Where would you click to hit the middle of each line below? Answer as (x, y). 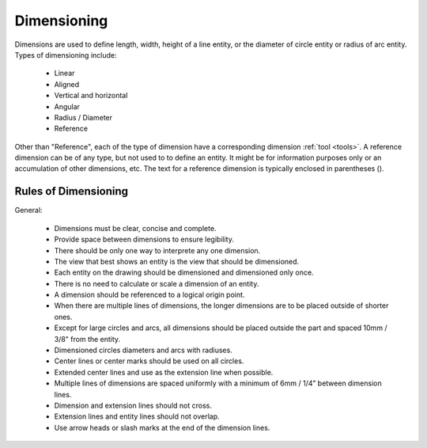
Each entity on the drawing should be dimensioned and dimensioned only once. (184, 272)
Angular (67, 106)
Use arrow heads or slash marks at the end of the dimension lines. (162, 427)
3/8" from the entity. (87, 339)
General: (28, 211)
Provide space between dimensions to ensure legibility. (144, 239)
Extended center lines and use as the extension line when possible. (164, 372)
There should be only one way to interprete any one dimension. (157, 250)
